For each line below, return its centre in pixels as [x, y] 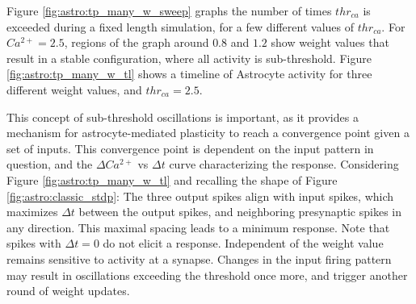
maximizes [32, 212]
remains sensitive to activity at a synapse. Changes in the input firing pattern [199, 258]
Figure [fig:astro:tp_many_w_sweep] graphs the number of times [169, 10]
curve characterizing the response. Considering [284, 164]
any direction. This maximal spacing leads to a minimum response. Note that [198, 227]
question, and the [50, 164]
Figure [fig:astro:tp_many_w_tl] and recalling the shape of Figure [172, 179]
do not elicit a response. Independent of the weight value [243, 243]
